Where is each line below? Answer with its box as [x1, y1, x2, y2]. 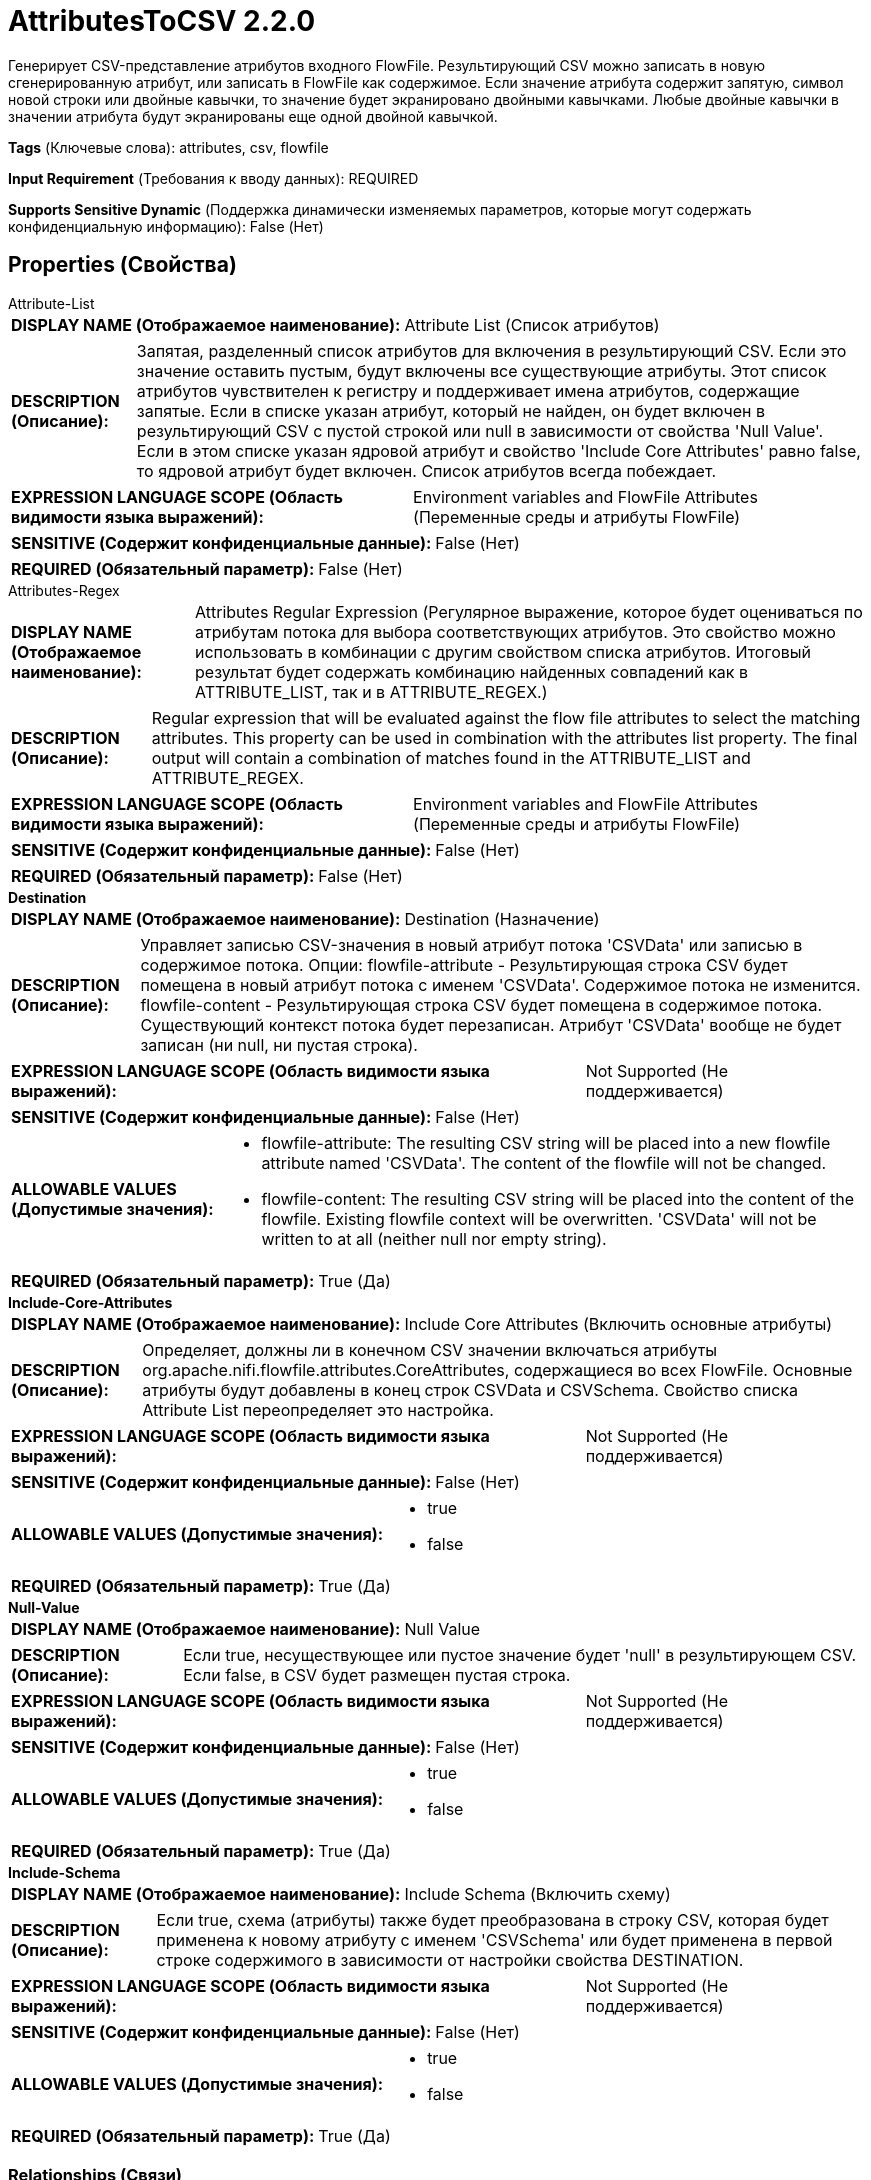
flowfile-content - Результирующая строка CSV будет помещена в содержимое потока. [140, 994, 823, 1015]
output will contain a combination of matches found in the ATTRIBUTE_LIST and [151, 747, 751, 768]
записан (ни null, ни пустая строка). [140, 1034, 418, 1055]
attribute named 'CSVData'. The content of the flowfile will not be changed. [261, 1152, 827, 1173]
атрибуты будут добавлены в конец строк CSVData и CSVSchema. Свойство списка [142, 1379, 798, 1400]
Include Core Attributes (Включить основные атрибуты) [404, 1313, 833, 1334]
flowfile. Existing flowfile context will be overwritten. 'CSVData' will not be [261, 1208, 817, 1229]
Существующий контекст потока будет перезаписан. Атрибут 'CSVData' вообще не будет [140, 1014, 842, 1035]
